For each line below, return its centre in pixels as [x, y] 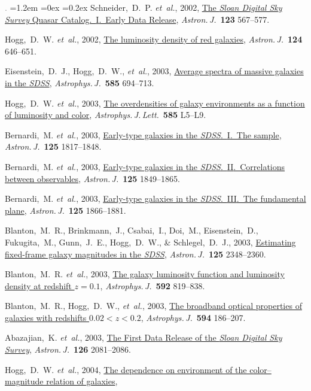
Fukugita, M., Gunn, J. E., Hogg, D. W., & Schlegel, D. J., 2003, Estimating [150, 242]
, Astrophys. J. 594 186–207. [193, 317]
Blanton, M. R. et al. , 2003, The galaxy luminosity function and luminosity [145, 274]
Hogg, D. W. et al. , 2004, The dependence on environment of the [126, 369]
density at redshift [38, 285]
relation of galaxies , [82, 381]
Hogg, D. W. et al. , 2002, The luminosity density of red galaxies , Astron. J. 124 [154, 39]
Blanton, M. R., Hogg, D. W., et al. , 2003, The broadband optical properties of [153, 306]
